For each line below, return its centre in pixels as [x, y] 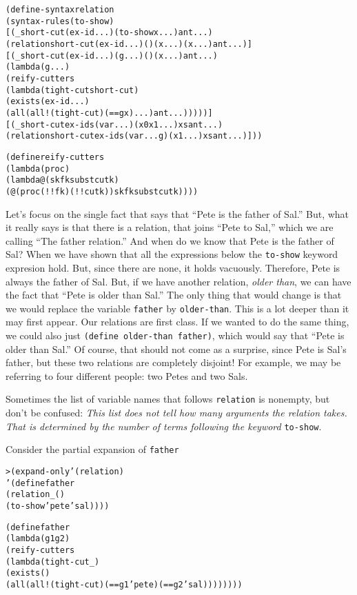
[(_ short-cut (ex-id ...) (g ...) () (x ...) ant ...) [112, 56]
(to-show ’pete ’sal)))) [58, 506]
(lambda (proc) [38, 169]
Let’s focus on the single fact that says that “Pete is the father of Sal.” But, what [177, 213]
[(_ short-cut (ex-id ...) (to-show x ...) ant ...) [109, 33]
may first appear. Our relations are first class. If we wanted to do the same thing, [177, 322]
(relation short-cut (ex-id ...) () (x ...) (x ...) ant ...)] [129, 44]
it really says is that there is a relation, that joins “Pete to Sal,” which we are [170, 227]
